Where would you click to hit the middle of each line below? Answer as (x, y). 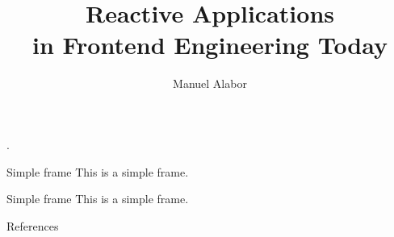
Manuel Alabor (210, 83)
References (33, 225)
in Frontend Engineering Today (210, 45)
